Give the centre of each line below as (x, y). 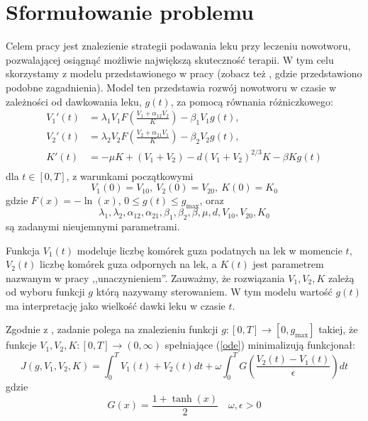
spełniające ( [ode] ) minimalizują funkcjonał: (260, 345)
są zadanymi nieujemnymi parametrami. (93, 226)
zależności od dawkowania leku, (74, 101)
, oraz (212, 200)
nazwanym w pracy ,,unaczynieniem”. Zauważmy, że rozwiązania (145, 277)
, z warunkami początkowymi (130, 175)
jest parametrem (288, 264)
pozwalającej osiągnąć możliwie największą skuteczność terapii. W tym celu (170, 59)
